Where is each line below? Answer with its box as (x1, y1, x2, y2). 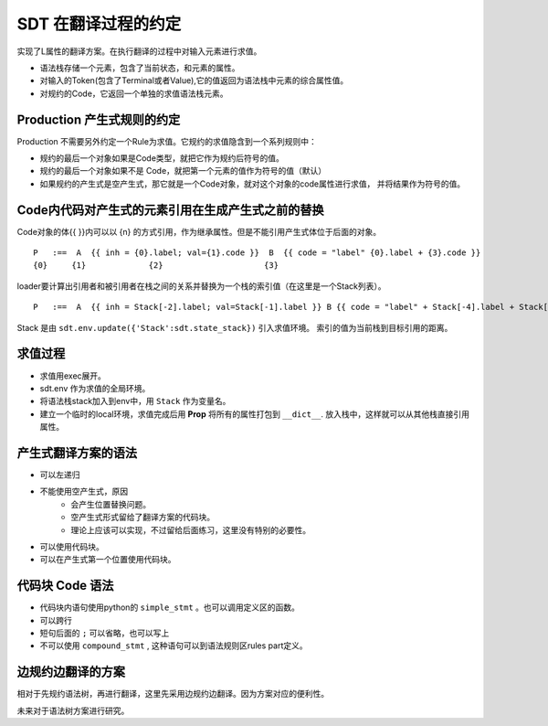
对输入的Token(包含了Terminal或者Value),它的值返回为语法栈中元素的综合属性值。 (39, 75, 349, 86)
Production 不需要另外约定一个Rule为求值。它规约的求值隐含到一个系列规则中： (16, 135, 317, 146)
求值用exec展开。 (39, 370, 107, 381)
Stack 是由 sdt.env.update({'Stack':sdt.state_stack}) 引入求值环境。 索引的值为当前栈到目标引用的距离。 (16, 322, 453, 333)
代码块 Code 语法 (16, 578, 114, 593)
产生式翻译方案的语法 (16, 444, 137, 461)
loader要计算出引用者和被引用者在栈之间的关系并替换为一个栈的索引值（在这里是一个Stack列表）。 (16, 280, 386, 292)
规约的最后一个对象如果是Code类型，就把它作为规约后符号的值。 (39, 153, 285, 164)
